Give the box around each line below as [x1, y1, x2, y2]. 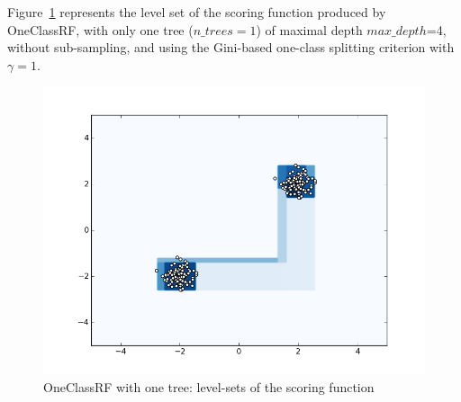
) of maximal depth [256, 20, 363, 39]
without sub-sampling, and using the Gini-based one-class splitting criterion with [7, 38, 455, 57]
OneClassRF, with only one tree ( [7, 20, 194, 39]
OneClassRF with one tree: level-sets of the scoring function [43, 377, 375, 396]
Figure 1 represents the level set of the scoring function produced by [7, 3, 386, 21]
